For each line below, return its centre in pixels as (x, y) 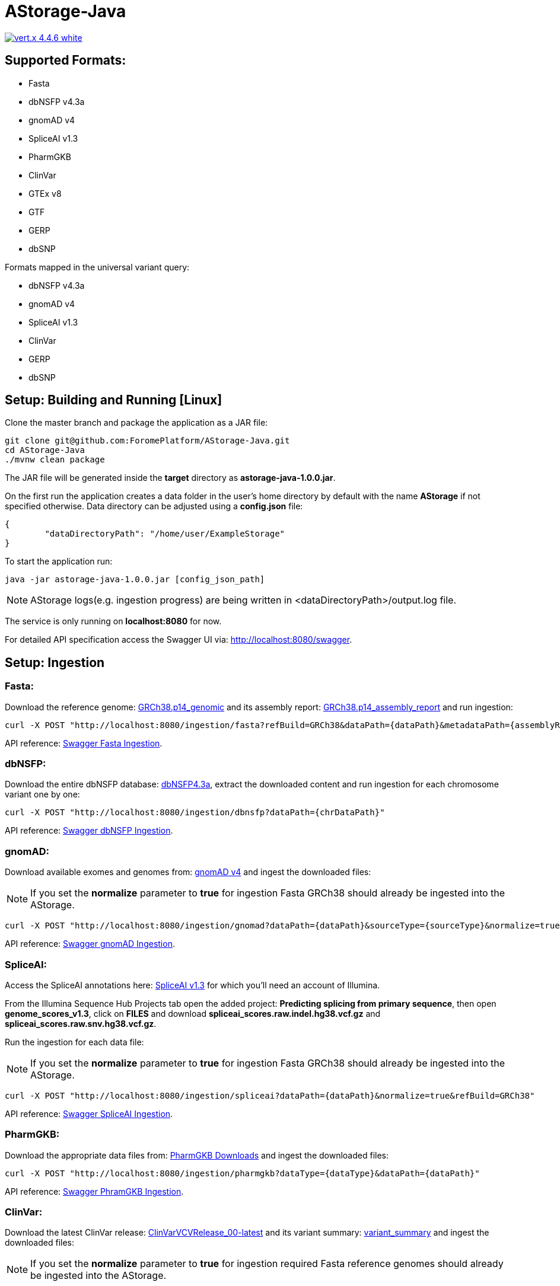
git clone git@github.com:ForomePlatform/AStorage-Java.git (147, 441)
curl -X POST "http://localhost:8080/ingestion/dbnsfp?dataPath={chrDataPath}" (195, 813)
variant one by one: (42, 794)
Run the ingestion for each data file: (74, 1042)
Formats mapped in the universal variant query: (97, 267)
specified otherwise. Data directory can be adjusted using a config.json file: (154, 506)
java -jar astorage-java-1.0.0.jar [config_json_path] (135, 580)
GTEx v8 (45, 193)
